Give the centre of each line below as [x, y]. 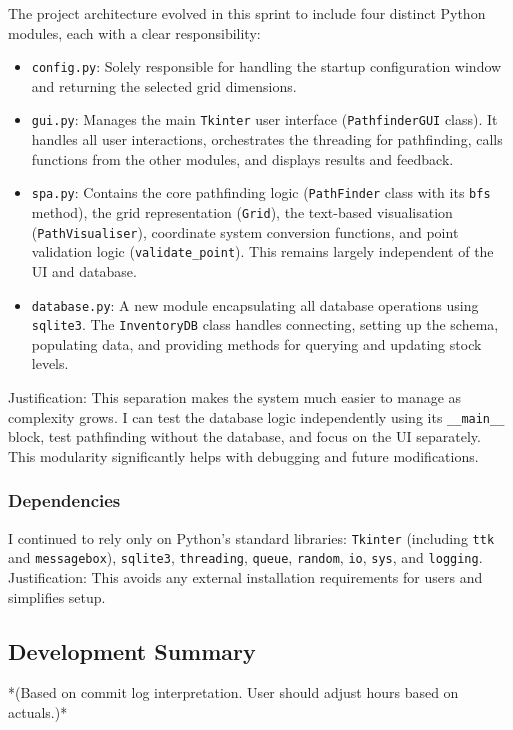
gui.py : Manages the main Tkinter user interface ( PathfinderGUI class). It [264, 119]
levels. [50, 363]
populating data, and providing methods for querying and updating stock [256, 343]
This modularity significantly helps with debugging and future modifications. [243, 455]
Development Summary [132, 650]
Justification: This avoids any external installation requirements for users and [245, 576]
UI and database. [84, 270]
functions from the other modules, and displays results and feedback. [242, 158]
